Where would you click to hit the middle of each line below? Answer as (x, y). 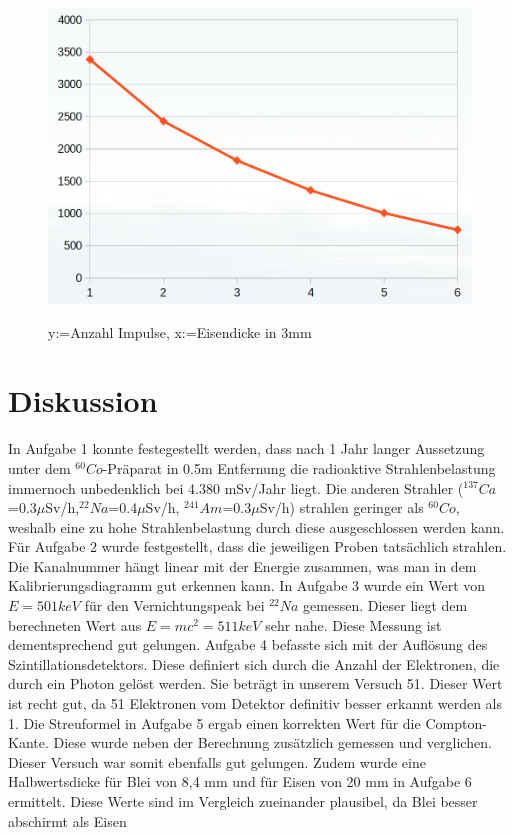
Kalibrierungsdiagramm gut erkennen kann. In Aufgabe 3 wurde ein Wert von (247, 585)
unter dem (39, 467)
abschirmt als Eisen (67, 820)
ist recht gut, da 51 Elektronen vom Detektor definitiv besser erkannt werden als (255, 703)
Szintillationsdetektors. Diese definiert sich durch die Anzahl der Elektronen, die (254, 663)
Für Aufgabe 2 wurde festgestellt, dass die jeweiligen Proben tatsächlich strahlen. (257, 546)
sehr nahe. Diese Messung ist (353, 624)
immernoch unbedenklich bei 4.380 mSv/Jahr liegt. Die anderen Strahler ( (236, 487)
